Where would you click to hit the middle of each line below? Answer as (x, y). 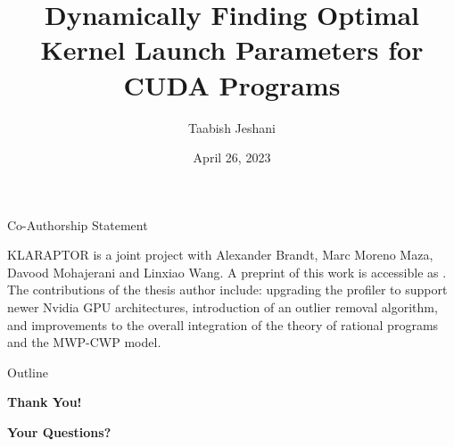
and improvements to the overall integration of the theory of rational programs (223, 324)
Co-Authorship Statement (78, 224)
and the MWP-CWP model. (84, 342)
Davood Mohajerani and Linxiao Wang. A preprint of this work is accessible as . (227, 272)
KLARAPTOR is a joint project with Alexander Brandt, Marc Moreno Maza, (220, 255)
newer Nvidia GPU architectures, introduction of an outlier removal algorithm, (223, 307)
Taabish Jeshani (232, 127)
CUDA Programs (232, 84)
